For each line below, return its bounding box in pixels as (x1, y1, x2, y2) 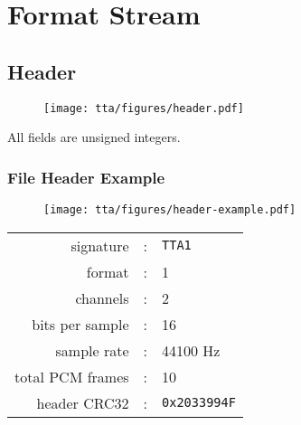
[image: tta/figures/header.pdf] (43, 101, 244, 115)
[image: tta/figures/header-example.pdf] (43, 203, 296, 217)
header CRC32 (36, 392, 129, 413)
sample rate (55, 339, 129, 361)
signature (71, 234, 129, 256)
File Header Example (7, 165, 165, 188)
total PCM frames (14, 365, 129, 387)
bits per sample (32, 313, 129, 335)
